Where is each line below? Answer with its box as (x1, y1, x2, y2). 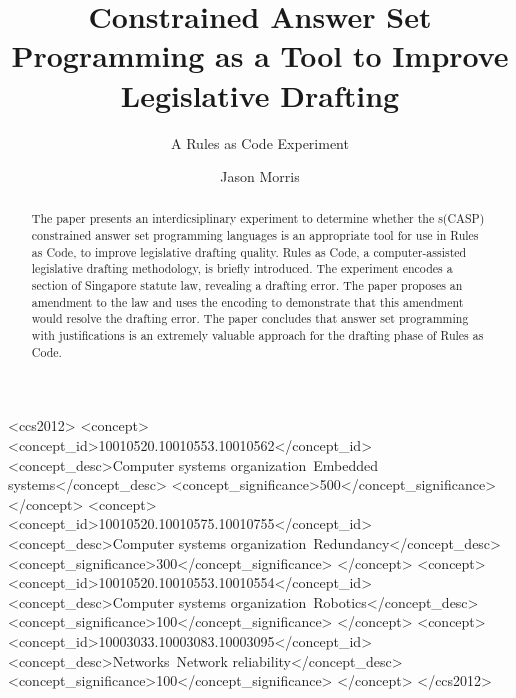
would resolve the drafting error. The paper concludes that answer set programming (31, 310, 469, 327)
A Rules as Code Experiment (171, 132, 349, 153)
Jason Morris (220, 166, 300, 187)
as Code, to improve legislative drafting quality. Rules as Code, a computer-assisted (31, 243, 467, 260)
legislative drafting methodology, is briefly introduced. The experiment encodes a (31, 260, 453, 277)
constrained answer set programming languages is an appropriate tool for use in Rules (31, 227, 479, 244)
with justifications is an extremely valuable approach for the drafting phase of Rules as (31, 327, 484, 344)
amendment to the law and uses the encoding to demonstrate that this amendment (31, 293, 464, 310)
